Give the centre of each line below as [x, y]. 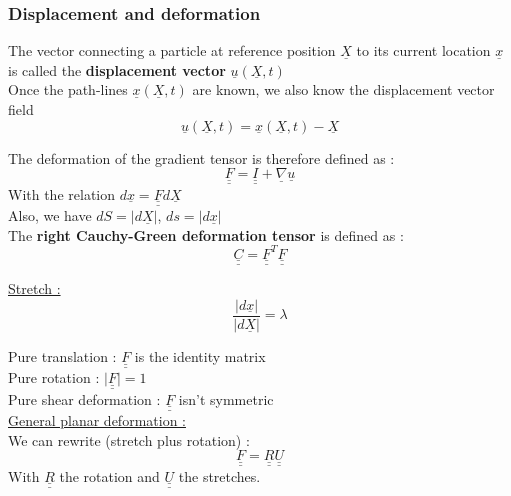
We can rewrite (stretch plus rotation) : [129, 439]
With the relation [62, 193]
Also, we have [50, 215]
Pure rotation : [54, 377]
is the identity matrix [200, 355]
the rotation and [109, 475]
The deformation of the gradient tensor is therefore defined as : [201, 157]
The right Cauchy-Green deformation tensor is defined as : [206, 234]
